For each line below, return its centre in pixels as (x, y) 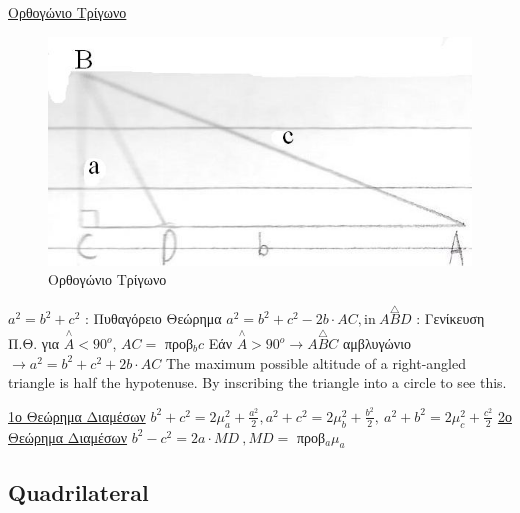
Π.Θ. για (34, 343)
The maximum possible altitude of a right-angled (315, 362)
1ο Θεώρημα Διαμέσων (77, 415)
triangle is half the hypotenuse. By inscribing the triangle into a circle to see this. (257, 382)
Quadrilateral (78, 491)
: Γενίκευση (450, 318)
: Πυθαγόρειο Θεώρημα (153, 318)
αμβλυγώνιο (376, 343)
